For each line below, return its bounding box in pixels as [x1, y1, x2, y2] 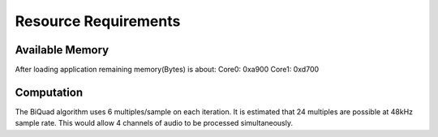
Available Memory [15, 43, 109, 57]
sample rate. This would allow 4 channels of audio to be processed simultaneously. [15, 118, 294, 128]
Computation [15, 85, 84, 99]
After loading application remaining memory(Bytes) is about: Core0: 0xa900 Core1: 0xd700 [15, 65, 320, 75]
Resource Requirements [15, 12, 181, 30]
